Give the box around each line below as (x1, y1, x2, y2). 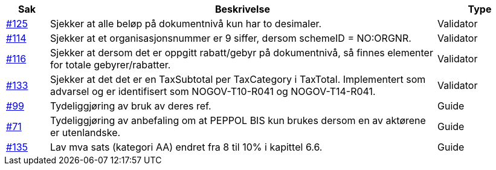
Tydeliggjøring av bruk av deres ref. (50, 100, 211, 112)
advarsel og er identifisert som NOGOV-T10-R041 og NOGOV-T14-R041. (50, 85, 376, 97)
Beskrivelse (215, 3, 270, 15)
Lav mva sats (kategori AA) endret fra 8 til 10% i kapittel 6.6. (50, 141, 323, 153)
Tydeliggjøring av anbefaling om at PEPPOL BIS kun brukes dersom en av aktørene (50, 114, 426, 126)
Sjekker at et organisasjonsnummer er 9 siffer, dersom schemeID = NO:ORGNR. (50, 32, 411, 44)
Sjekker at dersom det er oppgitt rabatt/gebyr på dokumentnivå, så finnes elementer (50, 47, 433, 59)
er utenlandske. (50, 126, 121, 139)
